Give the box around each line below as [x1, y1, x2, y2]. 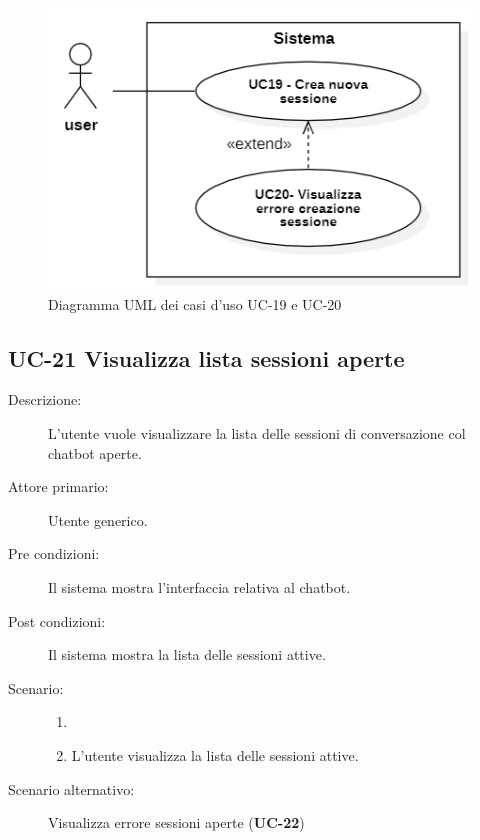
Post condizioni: [8, 610, 106, 631]
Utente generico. [48, 509, 148, 530]
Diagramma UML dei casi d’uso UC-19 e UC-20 [48, 293, 342, 314]
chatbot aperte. [48, 442, 142, 463]
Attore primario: [8, 476, 109, 497]
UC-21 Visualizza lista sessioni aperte [8, 342, 405, 373]
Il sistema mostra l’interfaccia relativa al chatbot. [48, 576, 351, 597]
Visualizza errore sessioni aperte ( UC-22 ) [48, 812, 305, 833]
